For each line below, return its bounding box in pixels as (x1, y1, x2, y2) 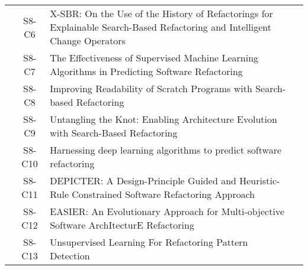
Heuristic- (239, 174, 280, 187)
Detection (50, 249, 90, 262)
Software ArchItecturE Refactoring (50, 218, 194, 232)
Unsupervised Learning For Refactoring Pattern (50, 235, 248, 249)
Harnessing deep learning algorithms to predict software (50, 143, 282, 157)
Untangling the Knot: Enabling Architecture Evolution (50, 112, 277, 126)
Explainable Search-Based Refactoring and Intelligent (50, 20, 271, 34)
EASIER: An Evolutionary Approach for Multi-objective (50, 204, 284, 218)
